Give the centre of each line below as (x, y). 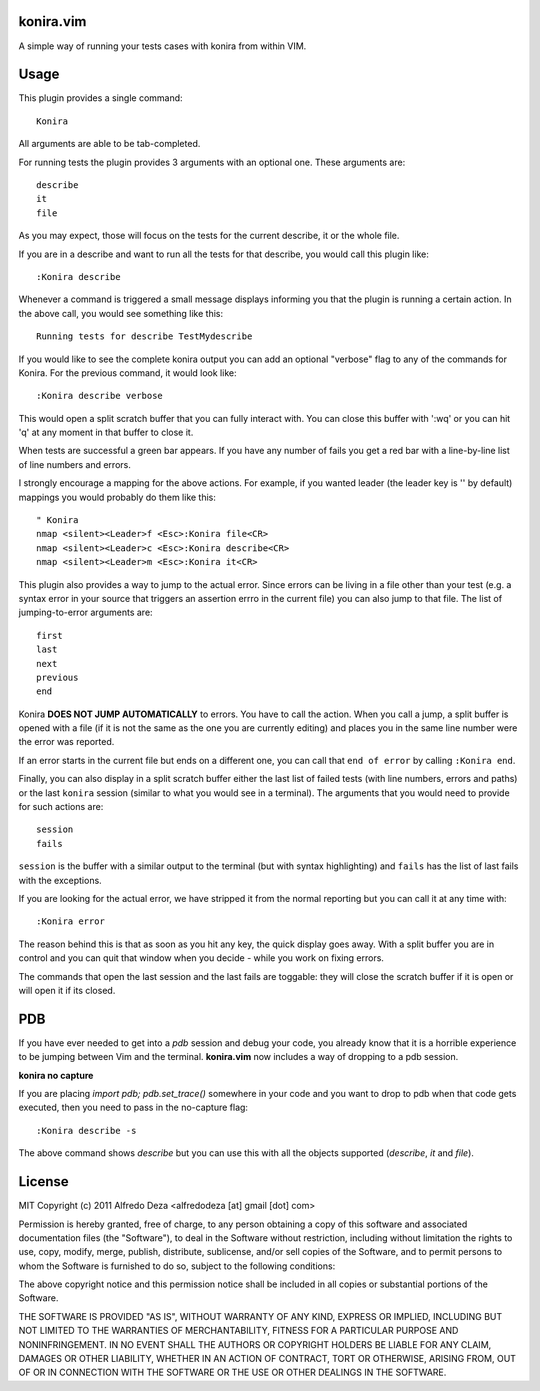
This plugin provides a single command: (101, 98)
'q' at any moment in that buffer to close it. (106, 432)
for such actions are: (61, 807)
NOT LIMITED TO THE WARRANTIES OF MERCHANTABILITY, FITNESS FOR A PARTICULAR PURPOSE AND (238, 1331)
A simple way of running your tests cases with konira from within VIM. (162, 46)
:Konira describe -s (86, 1130)
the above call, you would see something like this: (121, 313)
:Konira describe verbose (100, 396)
